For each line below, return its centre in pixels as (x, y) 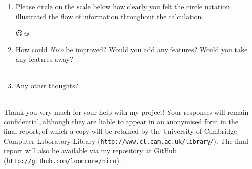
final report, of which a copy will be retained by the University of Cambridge (121, 131)
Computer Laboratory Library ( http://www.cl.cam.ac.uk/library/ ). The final (126, 141)
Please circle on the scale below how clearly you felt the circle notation (123, 6)
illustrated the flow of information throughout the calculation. (109, 16)
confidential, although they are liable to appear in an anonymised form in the (121, 121)
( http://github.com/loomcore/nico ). (63, 160)
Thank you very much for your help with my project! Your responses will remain (126, 111)
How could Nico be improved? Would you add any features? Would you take (131, 49)
